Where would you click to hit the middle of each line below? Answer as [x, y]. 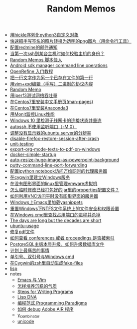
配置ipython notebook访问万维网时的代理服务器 [59, 171]
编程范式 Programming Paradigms [52, 303]
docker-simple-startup [33, 154]
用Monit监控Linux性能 [32, 114]
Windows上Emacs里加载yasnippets [46, 202]
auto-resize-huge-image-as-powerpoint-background [65, 160]
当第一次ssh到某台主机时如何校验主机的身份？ [57, 53]
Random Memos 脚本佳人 [36, 60]
